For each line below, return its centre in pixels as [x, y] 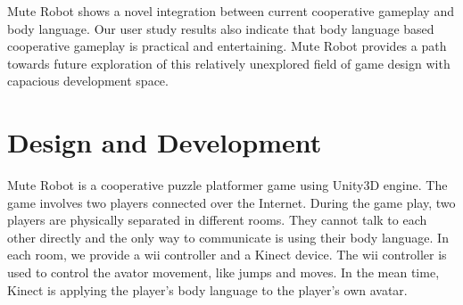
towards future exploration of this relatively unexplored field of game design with [229, 63]
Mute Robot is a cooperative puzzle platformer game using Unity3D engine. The [227, 185]
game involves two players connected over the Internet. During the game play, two [231, 202]
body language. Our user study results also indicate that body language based [221, 28]
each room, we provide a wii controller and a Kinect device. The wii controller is [227, 255]
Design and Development [165, 142]
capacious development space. [88, 81]
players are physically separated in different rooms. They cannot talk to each [217, 220]
